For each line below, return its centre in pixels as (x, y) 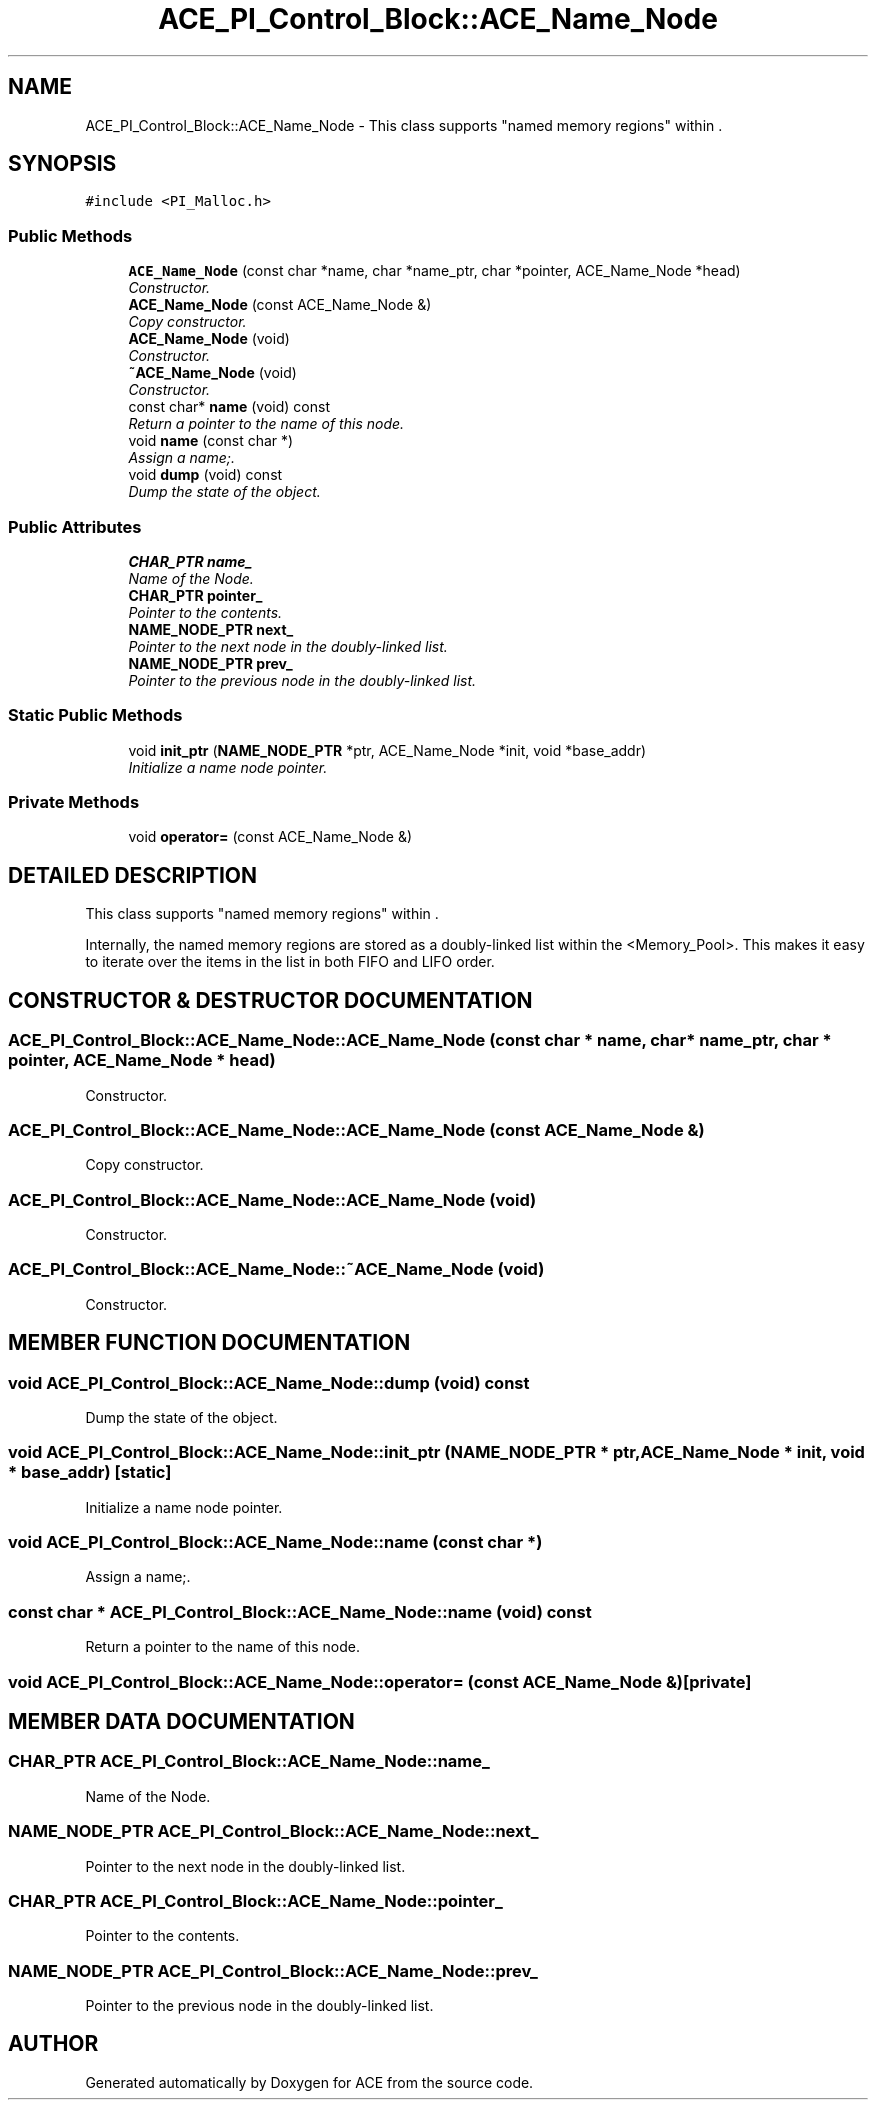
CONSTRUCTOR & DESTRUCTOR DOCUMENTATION (270, 1000)
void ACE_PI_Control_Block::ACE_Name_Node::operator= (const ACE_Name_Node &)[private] (380, 1681)
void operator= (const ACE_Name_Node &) (270, 837)
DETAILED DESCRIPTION (133, 875)
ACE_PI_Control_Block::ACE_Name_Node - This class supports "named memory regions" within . (404, 125)
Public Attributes (75, 526)
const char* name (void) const (229, 407)
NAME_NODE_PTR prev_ (210, 663)
